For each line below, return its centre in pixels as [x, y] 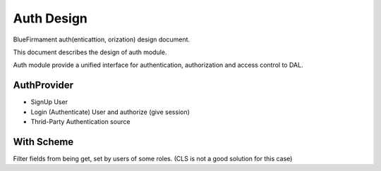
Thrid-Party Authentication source [80, 122]
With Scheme [43, 142]
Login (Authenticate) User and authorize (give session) [110, 112]
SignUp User [49, 102]
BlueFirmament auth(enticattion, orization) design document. [102, 39]
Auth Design [50, 18]
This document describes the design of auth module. [90, 52]
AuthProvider [43, 85]
